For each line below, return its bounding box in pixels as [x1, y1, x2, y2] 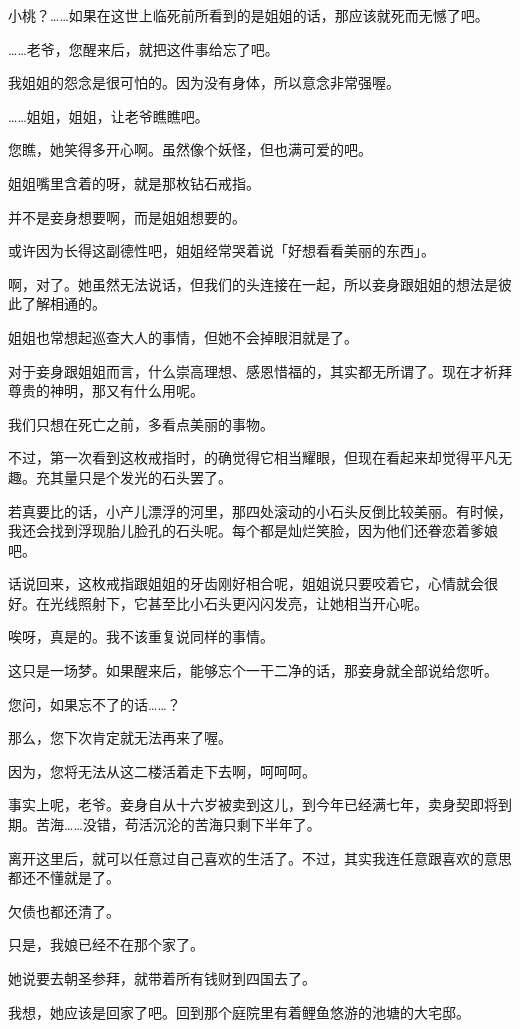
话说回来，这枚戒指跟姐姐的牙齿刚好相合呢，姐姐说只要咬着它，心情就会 [8, 573, 484, 594]
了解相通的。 [21, 293, 106, 314]
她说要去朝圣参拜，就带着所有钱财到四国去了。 [8, 968, 316, 988]
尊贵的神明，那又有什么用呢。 [8, 380, 204, 401]
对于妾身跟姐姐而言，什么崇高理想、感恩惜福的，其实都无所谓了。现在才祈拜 [8, 360, 512, 381]
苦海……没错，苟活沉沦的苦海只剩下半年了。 [35, 814, 321, 835]
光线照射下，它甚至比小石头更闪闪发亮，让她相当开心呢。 [49, 592, 428, 613]
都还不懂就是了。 [8, 867, 120, 888]
